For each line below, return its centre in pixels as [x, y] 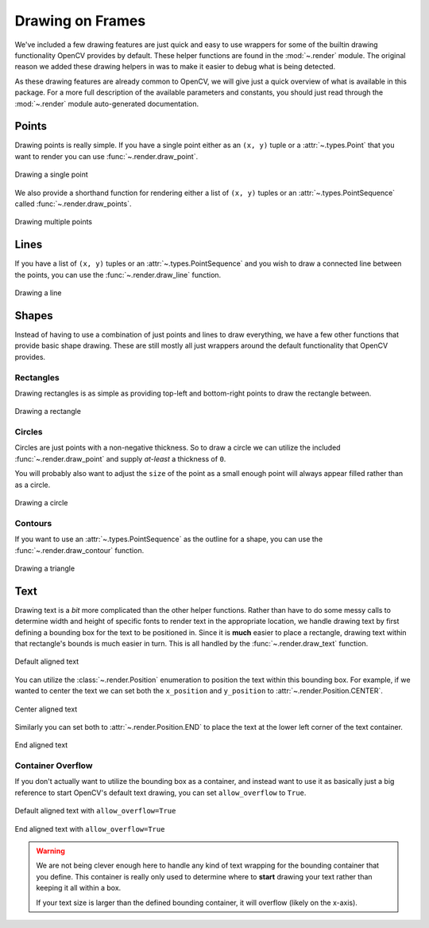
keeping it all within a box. [79, 888]
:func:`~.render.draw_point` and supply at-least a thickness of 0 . [120, 458]
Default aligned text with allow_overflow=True [95, 811]
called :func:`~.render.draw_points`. [73, 204]
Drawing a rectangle [48, 411]
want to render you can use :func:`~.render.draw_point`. [106, 156]
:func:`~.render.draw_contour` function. [79, 550]
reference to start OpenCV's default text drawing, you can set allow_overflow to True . [160, 793]
